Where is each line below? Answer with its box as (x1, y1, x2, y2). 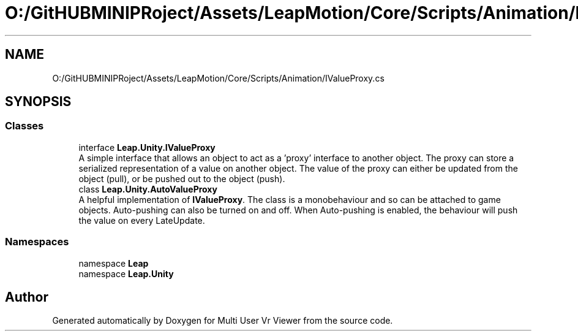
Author (5, 289, 48, 305)
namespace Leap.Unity (78, 268, 174, 279)
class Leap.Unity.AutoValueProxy (78, 183, 217, 194)
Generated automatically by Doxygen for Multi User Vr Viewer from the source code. (52, 315, 393, 326)
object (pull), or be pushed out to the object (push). (78, 173, 285, 184)
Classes (5, 120, 44, 132)
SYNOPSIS (5, 94, 72, 110)
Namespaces (5, 235, 69, 248)
